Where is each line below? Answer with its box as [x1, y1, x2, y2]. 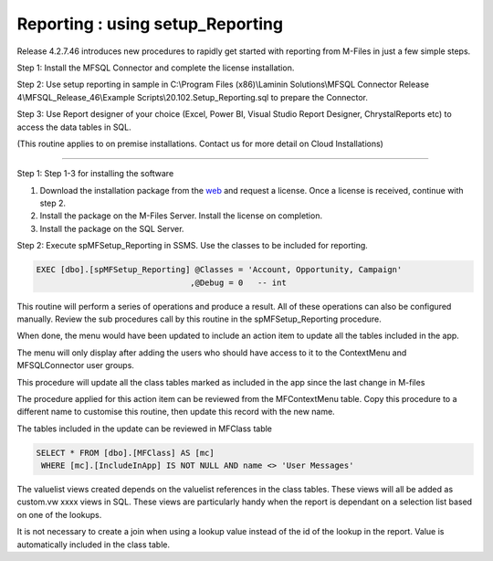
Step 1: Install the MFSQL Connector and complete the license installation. [16, 62, 295, 73]
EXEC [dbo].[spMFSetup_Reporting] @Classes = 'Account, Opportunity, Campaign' [36, 265, 403, 275]
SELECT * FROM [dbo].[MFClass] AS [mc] [36, 448, 215, 458]
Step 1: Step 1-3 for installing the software [16, 168, 174, 179]
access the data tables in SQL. [16, 122, 131, 132]
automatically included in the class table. [16, 539, 171, 550]
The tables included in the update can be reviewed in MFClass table [16, 423, 273, 434]
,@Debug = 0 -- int [190, 277, 287, 288]
